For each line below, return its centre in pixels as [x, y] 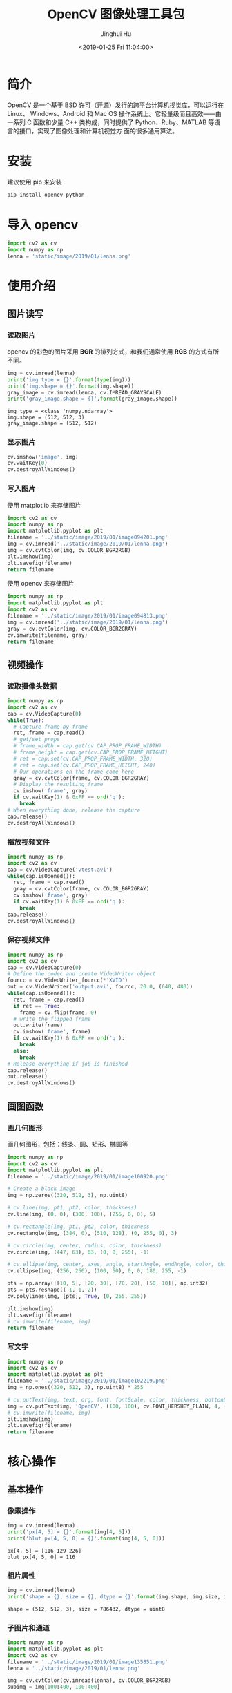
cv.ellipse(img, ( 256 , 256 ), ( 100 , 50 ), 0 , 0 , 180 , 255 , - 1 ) [97, 1271]
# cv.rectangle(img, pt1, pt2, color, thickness [78, 1227]
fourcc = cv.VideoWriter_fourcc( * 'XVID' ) [68, 981]
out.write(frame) [38, 1025]
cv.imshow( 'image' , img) [43, 457]
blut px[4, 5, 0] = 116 [41, 1557]
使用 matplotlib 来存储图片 [44, 505]
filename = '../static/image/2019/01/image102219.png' [88, 1381]
